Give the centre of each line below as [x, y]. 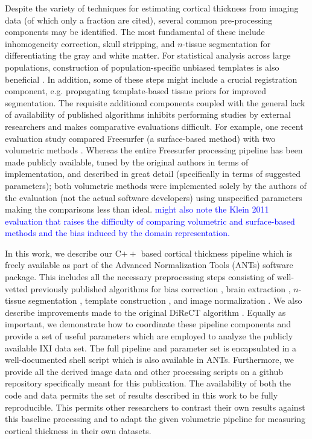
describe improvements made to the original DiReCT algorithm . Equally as [145, 312]
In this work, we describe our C [63, 253]
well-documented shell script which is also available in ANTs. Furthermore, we [150, 360]
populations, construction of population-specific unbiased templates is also [142, 67]
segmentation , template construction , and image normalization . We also [165, 300]
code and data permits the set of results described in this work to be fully [142, 395]
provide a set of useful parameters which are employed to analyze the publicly [149, 336]
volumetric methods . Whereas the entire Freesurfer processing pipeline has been [154, 150]
